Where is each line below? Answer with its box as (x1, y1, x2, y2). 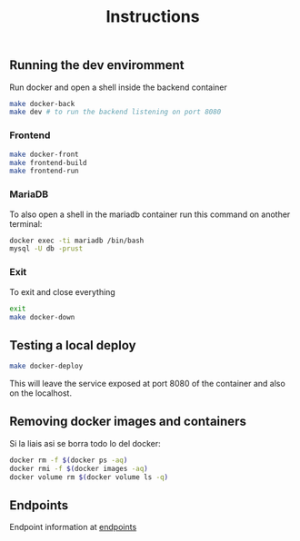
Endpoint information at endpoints (9, 522, 137, 533)
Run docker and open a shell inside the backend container (9, 82, 227, 93)
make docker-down (9, 312, 75, 321)
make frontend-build (9, 158, 88, 167)
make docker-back (9, 99, 75, 108)
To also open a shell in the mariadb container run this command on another (9, 209, 291, 220)
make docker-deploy (9, 361, 84, 371)
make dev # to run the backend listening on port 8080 (9, 107, 222, 117)
